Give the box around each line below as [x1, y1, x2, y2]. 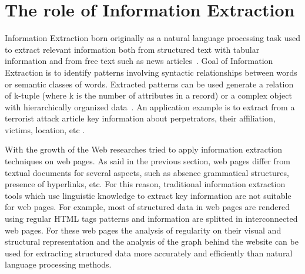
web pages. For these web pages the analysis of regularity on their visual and [5, 224, 281, 236]
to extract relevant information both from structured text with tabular [5, 43, 260, 55]
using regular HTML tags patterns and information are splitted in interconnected [5, 212, 298, 225]
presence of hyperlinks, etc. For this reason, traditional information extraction [5, 178, 286, 190]
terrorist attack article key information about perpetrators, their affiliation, [5, 112, 276, 124]
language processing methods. [5, 258, 112, 270]
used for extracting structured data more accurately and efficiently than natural [5, 246, 293, 259]
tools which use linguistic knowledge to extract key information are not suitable [5, 189, 291, 201]
